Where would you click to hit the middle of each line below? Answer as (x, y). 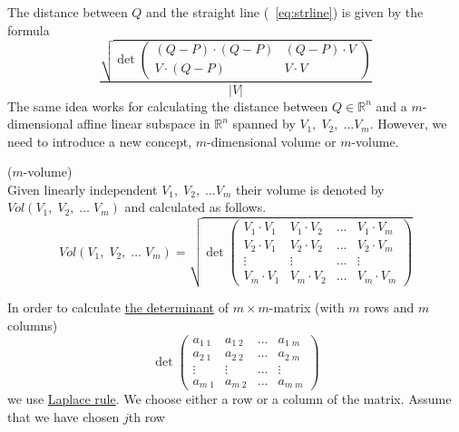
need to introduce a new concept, (100, 141)
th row (146, 416)
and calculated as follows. (195, 207)
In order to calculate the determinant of (118, 307)
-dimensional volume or (272, 141)
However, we (412, 124)
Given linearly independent (83, 189)
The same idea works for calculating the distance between (168, 106)
